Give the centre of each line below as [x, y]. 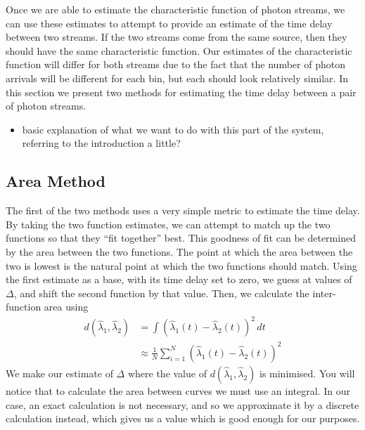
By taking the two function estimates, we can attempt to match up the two [168, 224]
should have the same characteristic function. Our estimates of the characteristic [179, 50]
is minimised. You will [307, 373]
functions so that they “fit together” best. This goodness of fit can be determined [181, 238]
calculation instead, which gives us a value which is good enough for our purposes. [183, 418]
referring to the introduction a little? [101, 143]
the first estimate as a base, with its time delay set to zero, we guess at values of [179, 279]
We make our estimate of [59, 373]
